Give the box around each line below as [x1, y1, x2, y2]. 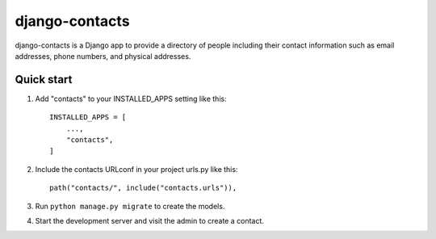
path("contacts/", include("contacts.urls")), [49, 183, 237, 193]
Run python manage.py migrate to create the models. [35, 201, 225, 211]
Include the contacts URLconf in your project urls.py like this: [35, 164, 238, 174]
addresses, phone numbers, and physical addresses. [15, 51, 191, 61]
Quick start [15, 73, 73, 86]
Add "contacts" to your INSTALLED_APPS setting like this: [35, 94, 227, 103]
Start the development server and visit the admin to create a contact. [35, 216, 264, 225]
